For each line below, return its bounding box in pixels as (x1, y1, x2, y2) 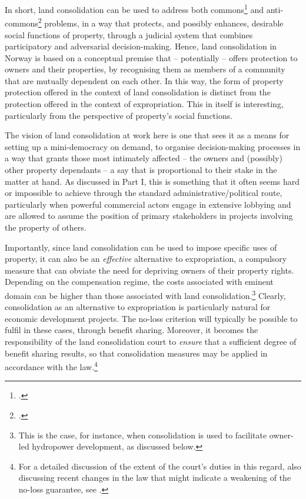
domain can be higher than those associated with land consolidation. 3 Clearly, (5, 287, 286, 301)
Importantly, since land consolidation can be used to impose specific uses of (5, 241, 277, 253)
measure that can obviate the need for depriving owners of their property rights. (5, 264, 294, 276)
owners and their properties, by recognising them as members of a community (5, 63, 285, 75)
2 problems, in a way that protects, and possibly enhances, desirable (38, 15, 284, 29)
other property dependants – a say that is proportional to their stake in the (5, 164, 277, 176)
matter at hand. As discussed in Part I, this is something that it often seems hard (5, 175, 300, 187)
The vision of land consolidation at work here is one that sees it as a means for (5, 129, 290, 141)
